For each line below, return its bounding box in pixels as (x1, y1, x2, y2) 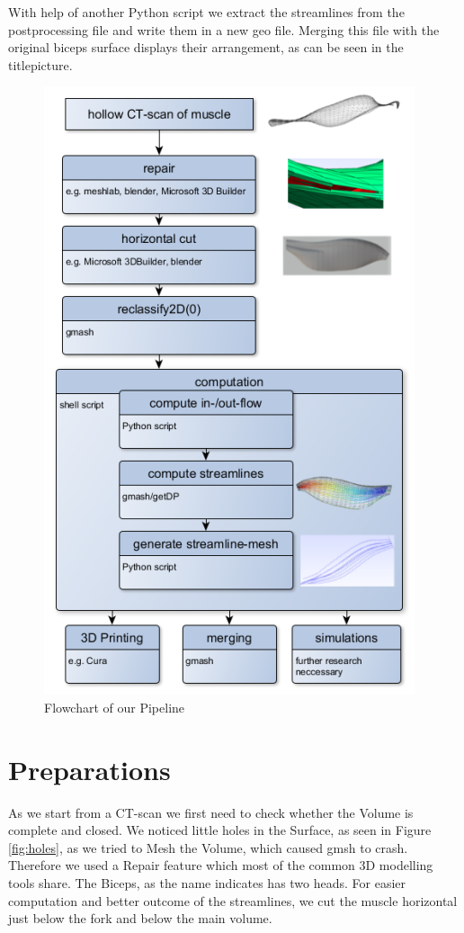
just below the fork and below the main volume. (8, 909, 272, 928)
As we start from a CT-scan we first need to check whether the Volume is (8, 803, 414, 821)
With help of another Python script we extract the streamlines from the (8, 3, 405, 21)
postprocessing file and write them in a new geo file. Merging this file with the (8, 20, 440, 39)
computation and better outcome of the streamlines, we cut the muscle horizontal (8, 891, 458, 910)
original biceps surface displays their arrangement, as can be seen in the (8, 38, 404, 57)
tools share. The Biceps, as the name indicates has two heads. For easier (8, 874, 406, 893)
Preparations (8, 750, 171, 787)
